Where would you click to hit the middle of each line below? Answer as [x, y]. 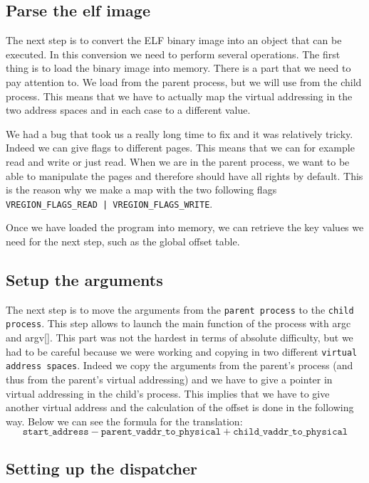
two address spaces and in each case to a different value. [128, 110]
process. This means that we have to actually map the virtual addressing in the [179, 96]
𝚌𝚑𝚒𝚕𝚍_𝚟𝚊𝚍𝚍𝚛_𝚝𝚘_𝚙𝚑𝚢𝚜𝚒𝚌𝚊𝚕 [291, 432]
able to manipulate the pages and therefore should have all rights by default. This [184, 175]
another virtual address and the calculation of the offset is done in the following [180, 407]
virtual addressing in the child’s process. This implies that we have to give [168, 393]
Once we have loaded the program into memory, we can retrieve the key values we [185, 227]
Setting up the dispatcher [102, 468]
